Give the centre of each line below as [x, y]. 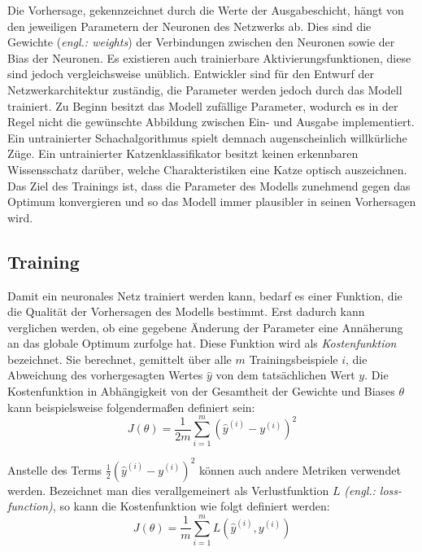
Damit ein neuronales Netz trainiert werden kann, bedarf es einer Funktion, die [205, 295]
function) [30, 506]
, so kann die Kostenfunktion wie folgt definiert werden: [191, 506]
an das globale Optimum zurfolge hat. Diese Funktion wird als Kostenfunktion [202, 343]
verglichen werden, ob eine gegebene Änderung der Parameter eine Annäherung [205, 327]
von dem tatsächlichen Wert [285, 375]
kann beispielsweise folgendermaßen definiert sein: [131, 407]
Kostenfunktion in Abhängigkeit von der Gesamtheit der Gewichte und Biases [201, 391]
